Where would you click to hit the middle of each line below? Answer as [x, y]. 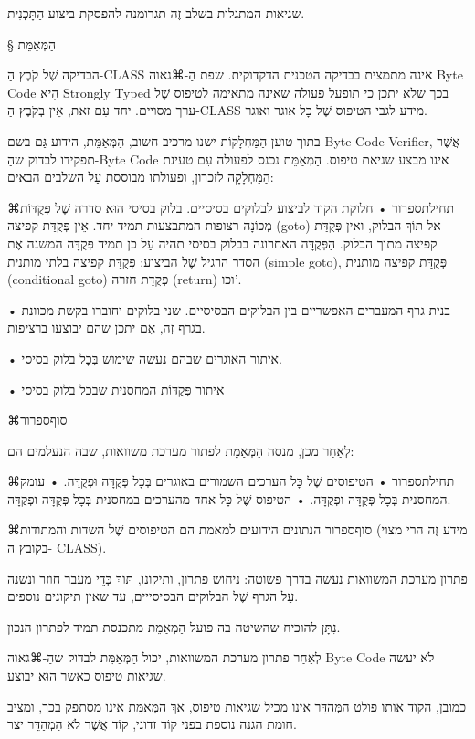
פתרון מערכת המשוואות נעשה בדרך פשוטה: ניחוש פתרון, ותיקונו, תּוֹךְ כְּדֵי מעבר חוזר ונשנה [237, 578]
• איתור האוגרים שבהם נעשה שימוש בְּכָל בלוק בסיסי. [145, 358]
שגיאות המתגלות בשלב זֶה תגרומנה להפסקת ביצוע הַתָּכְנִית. [156, 13]
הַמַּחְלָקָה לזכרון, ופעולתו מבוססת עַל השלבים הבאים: [141, 177]
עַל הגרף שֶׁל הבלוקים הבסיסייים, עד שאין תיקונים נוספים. [153, 596]
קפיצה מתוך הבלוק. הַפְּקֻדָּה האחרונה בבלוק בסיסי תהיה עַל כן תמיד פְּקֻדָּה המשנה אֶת [222, 243]
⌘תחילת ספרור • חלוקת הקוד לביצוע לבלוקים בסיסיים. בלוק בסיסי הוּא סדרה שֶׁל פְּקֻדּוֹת [231, 207]
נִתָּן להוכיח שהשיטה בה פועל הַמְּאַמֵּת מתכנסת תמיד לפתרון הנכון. [174, 626]
